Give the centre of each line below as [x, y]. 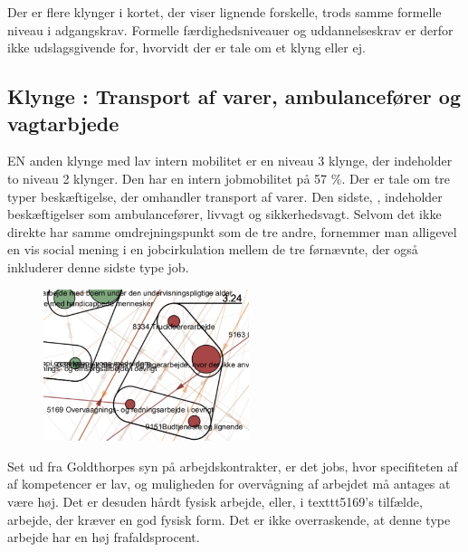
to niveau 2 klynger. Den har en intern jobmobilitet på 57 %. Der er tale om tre [229, 178]
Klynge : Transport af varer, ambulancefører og [234, 96]
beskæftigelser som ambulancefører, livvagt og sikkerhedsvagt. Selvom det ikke [224, 214]
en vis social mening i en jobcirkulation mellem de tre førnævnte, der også [213, 249]
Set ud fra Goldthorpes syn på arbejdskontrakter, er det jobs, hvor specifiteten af [233, 466]
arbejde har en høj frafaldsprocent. [104, 537]
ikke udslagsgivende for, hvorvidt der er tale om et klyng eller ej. [186, 48]
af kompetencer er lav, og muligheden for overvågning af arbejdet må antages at [229, 484]
